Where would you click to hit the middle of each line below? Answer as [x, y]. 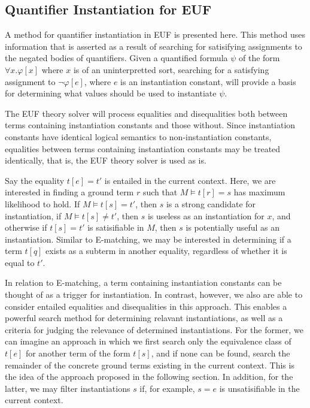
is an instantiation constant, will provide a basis [208, 81]
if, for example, [167, 388]
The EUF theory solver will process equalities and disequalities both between [146, 113]
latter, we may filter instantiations [68, 388]
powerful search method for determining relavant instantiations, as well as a [144, 318]
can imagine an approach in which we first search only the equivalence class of [148, 341]
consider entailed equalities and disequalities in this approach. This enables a [146, 306]
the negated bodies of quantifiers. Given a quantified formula [116, 58]
